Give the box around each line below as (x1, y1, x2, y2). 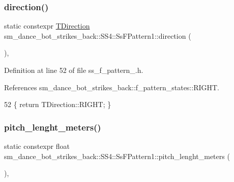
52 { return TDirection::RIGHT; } (4, 99, 111, 110)
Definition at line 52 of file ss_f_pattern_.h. (4, 65, 143, 75)
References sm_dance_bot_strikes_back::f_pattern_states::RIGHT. (4, 82, 219, 92)
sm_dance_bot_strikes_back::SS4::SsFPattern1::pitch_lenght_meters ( (4, 150, 230, 161)
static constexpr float (4, 141, 70, 151)
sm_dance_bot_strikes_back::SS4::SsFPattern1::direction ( (4, 30, 191, 41)
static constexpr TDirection (4, 20, 90, 31)
